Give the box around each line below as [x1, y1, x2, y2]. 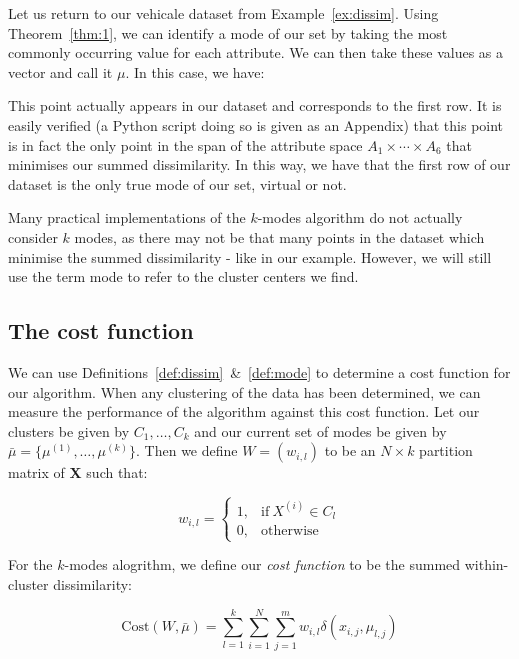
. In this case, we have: [125, 61, 265, 82]
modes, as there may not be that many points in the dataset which [74, 226, 485, 247]
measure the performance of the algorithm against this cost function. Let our [8, 401, 480, 422]
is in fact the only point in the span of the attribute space [8, 134, 363, 155]
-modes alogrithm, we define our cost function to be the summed [64, 554, 461, 575]
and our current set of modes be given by [194, 420, 447, 441]
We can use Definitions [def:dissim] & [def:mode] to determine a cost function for [8, 361, 511, 382]
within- [464, 554, 509, 575]
